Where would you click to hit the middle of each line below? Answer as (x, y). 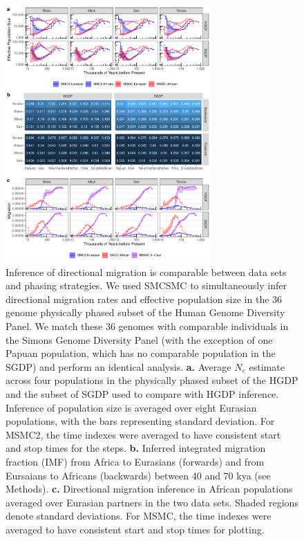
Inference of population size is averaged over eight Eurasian (131, 407)
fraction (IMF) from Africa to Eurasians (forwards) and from (135, 461)
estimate (267, 366)
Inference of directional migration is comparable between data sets (146, 272)
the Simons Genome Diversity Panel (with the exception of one (139, 339)
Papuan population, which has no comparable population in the (141, 353)
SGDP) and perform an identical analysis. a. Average (118, 366)
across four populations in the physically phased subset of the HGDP (152, 380)
